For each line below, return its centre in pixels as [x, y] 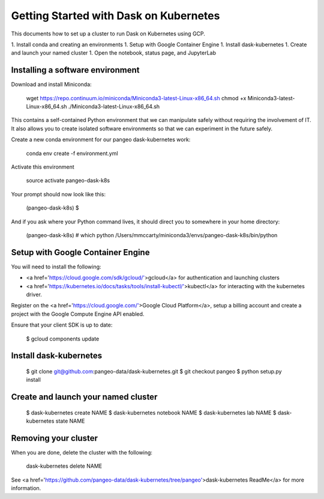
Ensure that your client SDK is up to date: [62, 325]
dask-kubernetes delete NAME [64, 466]
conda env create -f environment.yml [72, 153]
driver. [34, 295]
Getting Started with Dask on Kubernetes [115, 16]
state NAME [70, 421]
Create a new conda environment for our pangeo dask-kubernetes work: [101, 140]
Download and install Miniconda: [52, 85]
